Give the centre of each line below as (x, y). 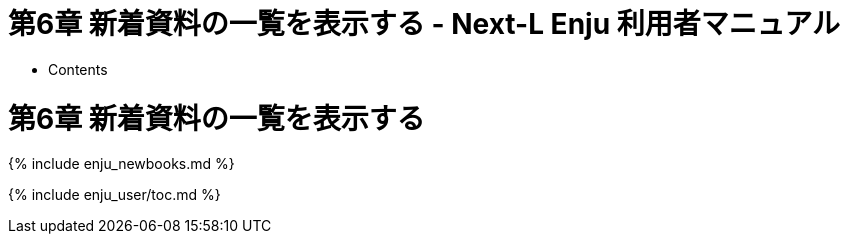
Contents (78, 69)
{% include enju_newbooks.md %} (121, 164)
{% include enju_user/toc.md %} (114, 195)
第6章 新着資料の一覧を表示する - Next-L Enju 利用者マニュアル (424, 24)
